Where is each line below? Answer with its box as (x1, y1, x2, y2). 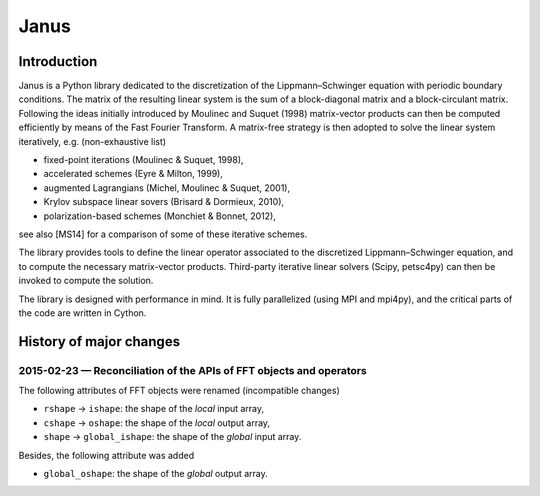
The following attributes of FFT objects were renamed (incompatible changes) (18, 385, 340, 397)
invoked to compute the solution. (18, 275, 154, 287)
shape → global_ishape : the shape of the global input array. (43, 431, 302, 443)
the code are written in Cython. (18, 306, 147, 319)
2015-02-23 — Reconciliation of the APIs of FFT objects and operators (18, 363, 367, 377)
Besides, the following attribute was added (18, 449, 195, 461)
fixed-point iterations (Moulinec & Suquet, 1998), (43, 154, 244, 166)
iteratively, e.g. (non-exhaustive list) (18, 135, 167, 147)
